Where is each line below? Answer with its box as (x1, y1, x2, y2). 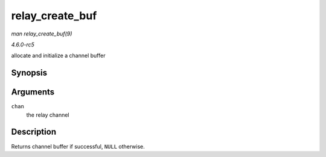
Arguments (11, 87, 55, 97)
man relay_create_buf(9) (11, 30, 72, 37)
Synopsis (11, 68, 48, 78)
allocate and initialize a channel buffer (11, 52, 106, 60)
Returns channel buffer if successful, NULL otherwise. (11, 143, 145, 150)
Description (11, 127, 57, 137)
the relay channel (26, 111, 69, 119)
